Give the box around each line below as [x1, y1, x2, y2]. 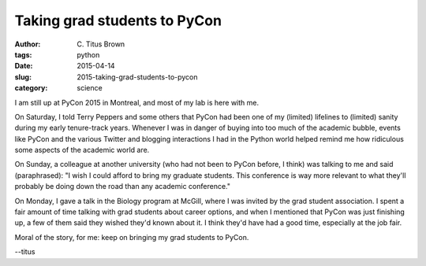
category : [14, 83, 48, 93]
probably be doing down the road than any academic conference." [14, 182, 230, 191]
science [77, 83, 103, 93]
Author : [14, 39, 41, 49]
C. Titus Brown [77, 39, 125, 49]
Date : [14, 61, 33, 71]
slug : [14, 72, 32, 82]
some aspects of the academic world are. [14, 146, 150, 155]
